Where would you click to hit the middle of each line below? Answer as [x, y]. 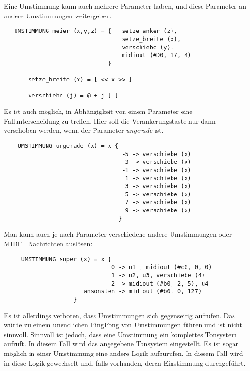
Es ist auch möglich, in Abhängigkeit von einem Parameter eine [98, 111]
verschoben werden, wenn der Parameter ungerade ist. [84, 130]
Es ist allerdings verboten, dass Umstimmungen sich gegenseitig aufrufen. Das [119, 315]
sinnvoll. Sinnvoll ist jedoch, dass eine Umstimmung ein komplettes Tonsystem [120, 334]
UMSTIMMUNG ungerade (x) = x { [68, 146]
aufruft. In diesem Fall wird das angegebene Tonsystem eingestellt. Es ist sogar [121, 344]
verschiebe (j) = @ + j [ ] [73, 96]
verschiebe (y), [148, 47]
